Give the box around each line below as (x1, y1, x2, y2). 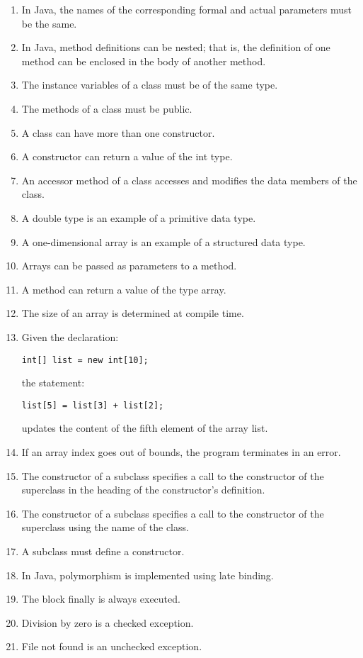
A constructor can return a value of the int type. (21, 149, 233, 164)
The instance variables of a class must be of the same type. (21, 77, 278, 92)
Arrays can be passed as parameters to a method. (21, 258, 237, 273)
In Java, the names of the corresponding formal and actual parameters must (21, 2, 352, 16)
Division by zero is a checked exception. (21, 615, 194, 630)
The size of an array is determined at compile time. (21, 306, 244, 320)
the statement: (21, 375, 85, 390)
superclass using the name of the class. (21, 520, 189, 535)
